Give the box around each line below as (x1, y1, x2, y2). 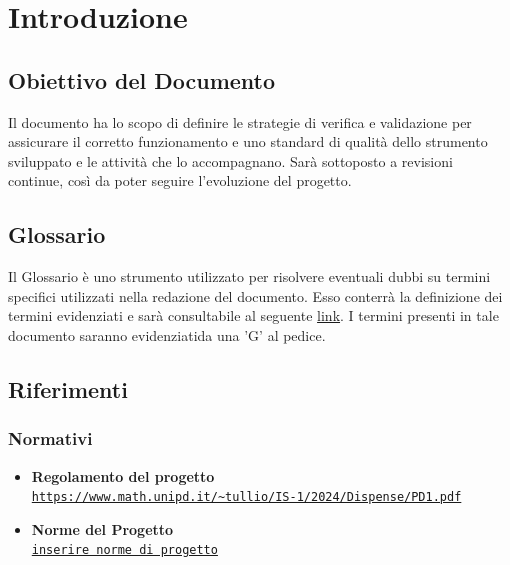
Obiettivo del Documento (8, 64, 276, 95)
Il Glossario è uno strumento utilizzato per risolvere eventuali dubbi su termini (8, 266, 491, 287)
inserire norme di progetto (31, 543, 218, 558)
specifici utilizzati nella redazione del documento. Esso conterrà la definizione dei (8, 285, 503, 306)
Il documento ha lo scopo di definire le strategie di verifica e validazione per (8, 111, 472, 132)
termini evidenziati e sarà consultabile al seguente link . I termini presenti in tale (8, 305, 499, 326)
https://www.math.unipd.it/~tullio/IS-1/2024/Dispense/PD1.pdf (31, 490, 462, 505)
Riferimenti (8, 373, 128, 404)
